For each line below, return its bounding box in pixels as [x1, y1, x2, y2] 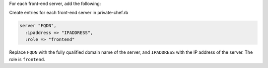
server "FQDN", [19, 23, 57, 29]
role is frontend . [9, 56, 46, 62]
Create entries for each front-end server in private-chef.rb [9, 10, 129, 16]
